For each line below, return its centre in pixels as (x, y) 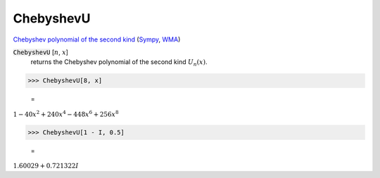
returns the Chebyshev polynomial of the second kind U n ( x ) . (119, 63)
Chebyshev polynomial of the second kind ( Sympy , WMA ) (97, 39)
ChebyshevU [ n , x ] (40, 52)
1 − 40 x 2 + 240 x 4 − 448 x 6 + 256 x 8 (66, 114)
